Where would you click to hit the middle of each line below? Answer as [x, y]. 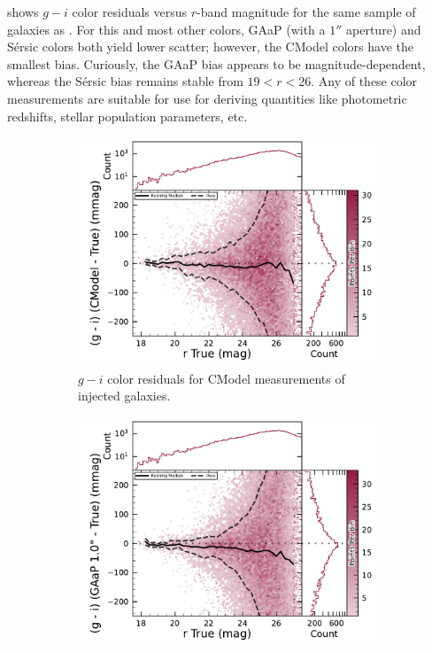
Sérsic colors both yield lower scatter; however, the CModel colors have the [210, 47]
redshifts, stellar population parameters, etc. [127, 116]
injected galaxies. [124, 396]
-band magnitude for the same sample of [306, 12]
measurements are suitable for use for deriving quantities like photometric [207, 98]
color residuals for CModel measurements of [226, 378]
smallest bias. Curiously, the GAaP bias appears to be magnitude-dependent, [216, 63]
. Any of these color [364, 81]
